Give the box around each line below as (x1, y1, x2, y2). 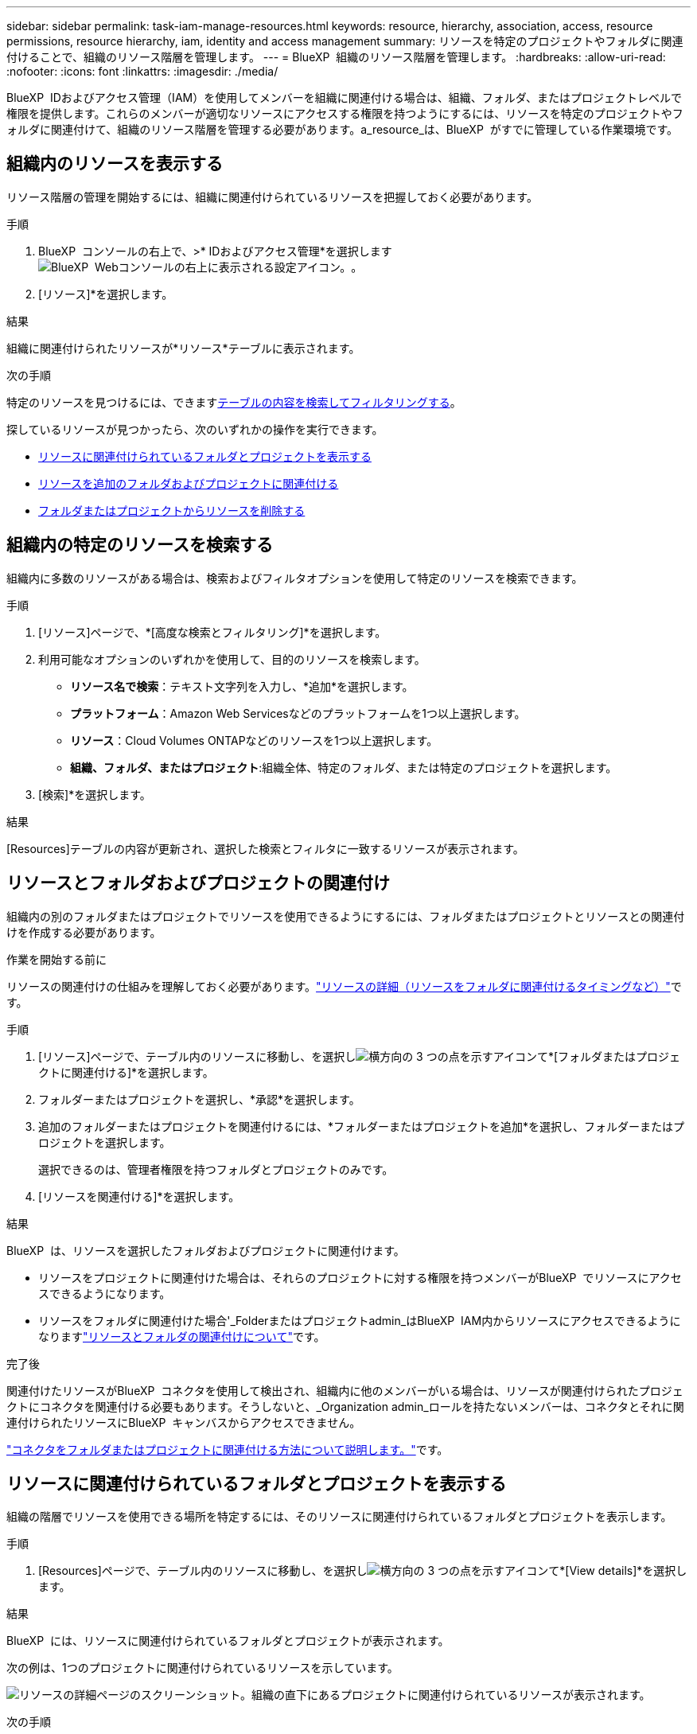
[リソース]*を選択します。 (38, 286, 173, 301)
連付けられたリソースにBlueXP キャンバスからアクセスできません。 (6, 1415, 361, 1429)
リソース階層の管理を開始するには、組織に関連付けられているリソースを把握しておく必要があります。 (6, 189, 538, 204)
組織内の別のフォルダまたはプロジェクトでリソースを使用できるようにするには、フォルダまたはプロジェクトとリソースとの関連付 (6, 909, 685, 923)
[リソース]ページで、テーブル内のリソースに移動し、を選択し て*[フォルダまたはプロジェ (38, 1049, 681, 1063)
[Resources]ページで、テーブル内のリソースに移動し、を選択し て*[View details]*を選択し (38, 1564, 687, 1578)
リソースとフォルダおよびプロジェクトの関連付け (6, 873, 390, 894)
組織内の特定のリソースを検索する (6, 535, 273, 555)
